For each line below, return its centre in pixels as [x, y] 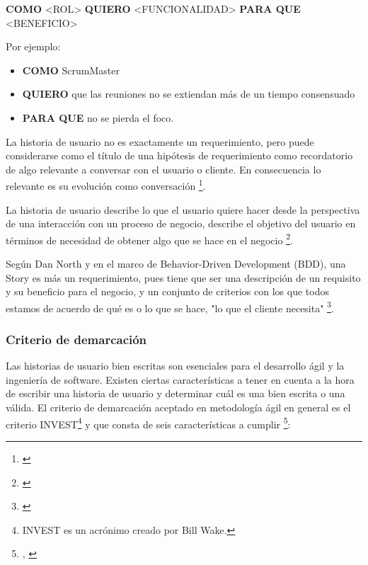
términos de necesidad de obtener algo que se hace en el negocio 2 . [149, 239]
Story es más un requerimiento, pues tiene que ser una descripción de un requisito [183, 277]
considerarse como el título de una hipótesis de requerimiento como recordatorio [179, 155]
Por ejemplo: [33, 46]
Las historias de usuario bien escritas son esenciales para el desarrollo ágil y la [175, 366]
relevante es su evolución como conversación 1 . [106, 184]
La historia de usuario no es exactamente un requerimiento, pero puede [160, 141]
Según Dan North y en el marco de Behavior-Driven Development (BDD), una [176, 264]
